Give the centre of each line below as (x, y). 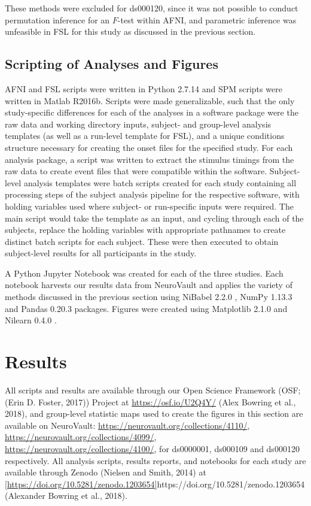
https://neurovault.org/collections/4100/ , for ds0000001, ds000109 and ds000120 (152, 448)
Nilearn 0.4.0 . (31, 320)
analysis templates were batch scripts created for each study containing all (160, 182)
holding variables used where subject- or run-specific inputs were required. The (149, 206)
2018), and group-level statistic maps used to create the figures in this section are (154, 413)
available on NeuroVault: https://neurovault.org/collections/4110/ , (127, 425)
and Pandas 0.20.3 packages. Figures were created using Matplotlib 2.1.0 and (146, 308)
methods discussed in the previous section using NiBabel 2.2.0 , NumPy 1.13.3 (149, 297)
